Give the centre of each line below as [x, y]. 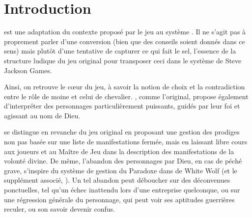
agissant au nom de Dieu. [42, 115]
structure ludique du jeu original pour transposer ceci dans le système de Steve [123, 60]
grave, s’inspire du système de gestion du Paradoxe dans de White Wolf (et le [121, 170]
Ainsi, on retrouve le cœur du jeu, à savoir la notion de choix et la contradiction [125, 87]
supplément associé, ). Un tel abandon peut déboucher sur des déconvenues [117, 180]
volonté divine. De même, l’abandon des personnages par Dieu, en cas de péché [123, 161]
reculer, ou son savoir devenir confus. [59, 209]
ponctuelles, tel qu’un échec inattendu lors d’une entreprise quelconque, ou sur [122, 190]
